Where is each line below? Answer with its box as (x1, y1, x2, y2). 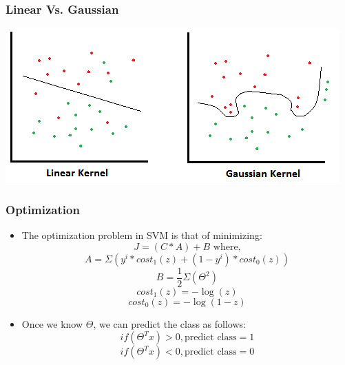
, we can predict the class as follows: (93, 316, 246, 331)
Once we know (21, 316, 83, 331)
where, (213, 242, 241, 252)
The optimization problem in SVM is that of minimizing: (21, 228, 262, 242)
